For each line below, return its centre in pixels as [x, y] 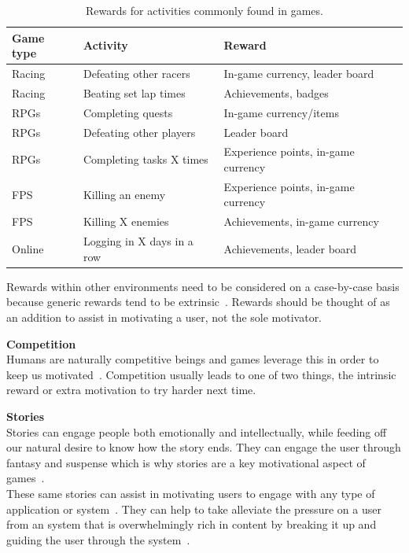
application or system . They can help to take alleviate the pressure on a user [194, 509]
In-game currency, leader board [299, 74]
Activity [105, 45]
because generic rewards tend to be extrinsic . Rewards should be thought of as [198, 302]
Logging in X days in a [138, 241]
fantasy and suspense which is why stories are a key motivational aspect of [186, 462]
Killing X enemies [126, 221]
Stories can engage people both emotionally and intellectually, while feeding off [197, 431]
